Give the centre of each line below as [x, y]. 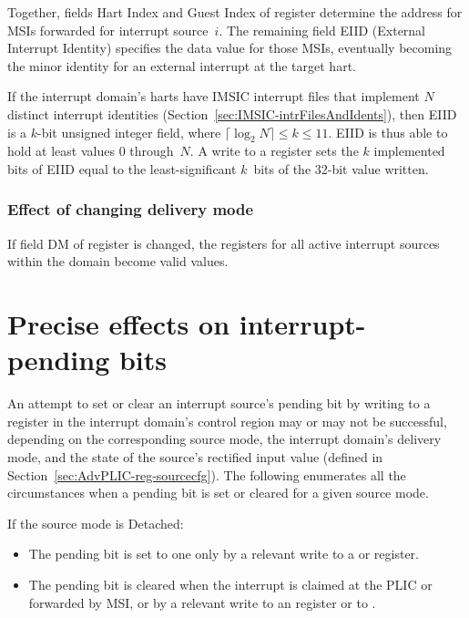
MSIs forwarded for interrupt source [108, 30]
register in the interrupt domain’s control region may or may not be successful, [227, 421]
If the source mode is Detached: [96, 523]
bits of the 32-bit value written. [341, 168]
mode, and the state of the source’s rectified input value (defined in [195, 457]
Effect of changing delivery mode [131, 209]
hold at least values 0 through [91, 151]
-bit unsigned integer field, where [129, 132]
